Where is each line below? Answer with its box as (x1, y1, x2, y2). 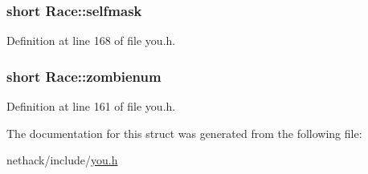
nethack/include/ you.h (6, 152, 118, 168)
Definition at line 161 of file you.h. (6, 98, 176, 115)
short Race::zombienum (6, 66, 162, 86)
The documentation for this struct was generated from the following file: (6, 124, 362, 141)
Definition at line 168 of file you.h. (6, 32, 176, 49)
